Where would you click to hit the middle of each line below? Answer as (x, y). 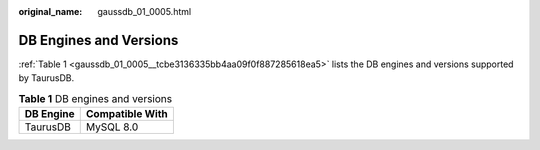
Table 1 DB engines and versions (95, 98)
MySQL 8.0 (112, 127)
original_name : (50, 11)
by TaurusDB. (46, 78)
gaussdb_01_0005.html (144, 11)
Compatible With (127, 114)
